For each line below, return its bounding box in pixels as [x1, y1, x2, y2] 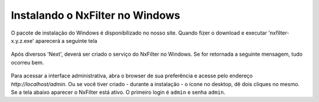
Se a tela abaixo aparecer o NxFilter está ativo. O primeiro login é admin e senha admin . [11, 89, 226, 96]
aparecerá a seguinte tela [35, 37, 97, 44]
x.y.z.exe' [11, 37, 35, 44]
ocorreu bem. [11, 59, 44, 66]
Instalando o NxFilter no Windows [11, 9, 180, 22]
